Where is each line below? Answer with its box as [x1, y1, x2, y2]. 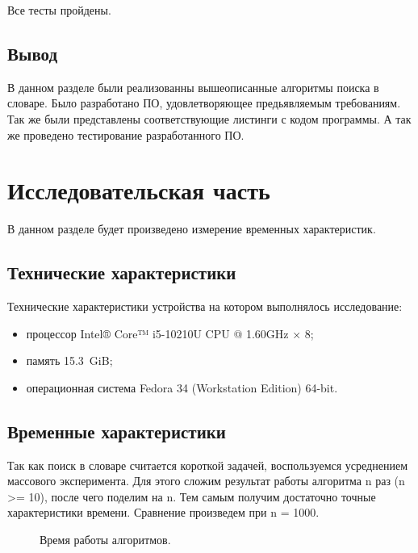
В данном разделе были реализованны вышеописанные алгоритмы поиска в [7, 78, 379, 95]
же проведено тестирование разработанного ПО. [7, 126, 245, 143]
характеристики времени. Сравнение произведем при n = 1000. [7, 504, 320, 521]
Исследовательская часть [7, 174, 270, 207]
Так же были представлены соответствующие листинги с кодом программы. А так [7, 110, 412, 127]
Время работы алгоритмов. [40, 531, 171, 548]
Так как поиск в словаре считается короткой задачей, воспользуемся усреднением [7, 456, 408, 473]
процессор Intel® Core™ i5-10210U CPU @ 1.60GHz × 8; [26, 325, 314, 341]
